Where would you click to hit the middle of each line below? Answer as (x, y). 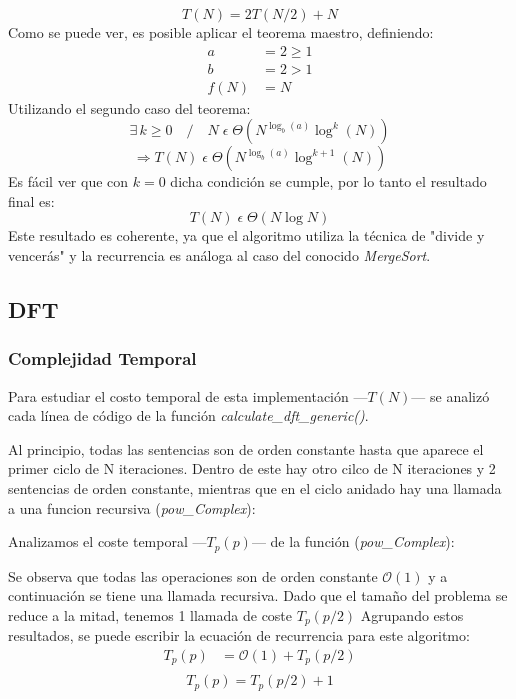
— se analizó (450, 395)
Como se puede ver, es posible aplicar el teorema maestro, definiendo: (221, 32)
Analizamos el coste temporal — (107, 541)
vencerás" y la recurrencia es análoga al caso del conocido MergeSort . (219, 255)
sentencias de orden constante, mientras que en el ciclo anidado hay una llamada (255, 488)
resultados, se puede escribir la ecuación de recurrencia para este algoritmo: (239, 635)
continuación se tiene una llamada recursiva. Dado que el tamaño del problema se (258, 595)
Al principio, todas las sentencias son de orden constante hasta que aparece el (246, 448)
